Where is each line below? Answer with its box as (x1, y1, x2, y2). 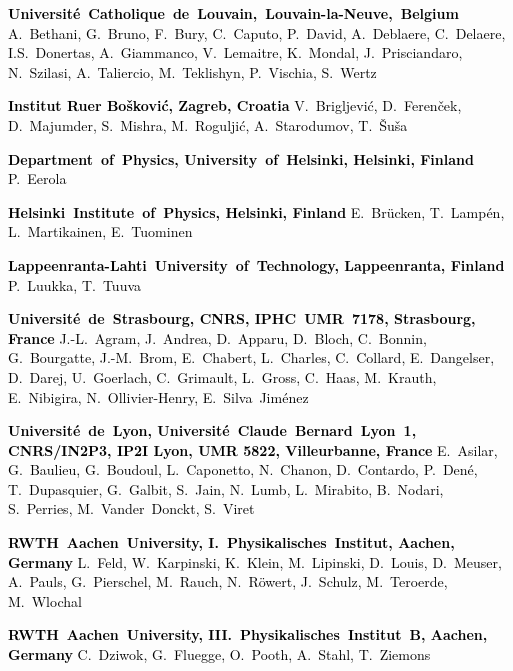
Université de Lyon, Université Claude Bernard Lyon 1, (8, 420, 417, 441)
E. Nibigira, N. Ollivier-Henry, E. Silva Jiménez (8, 386, 309, 407)
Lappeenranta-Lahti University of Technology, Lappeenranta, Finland (8, 254, 505, 275)
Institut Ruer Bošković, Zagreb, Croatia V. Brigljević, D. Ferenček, (8, 95, 462, 116)
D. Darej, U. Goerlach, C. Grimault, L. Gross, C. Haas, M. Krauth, (8, 366, 437, 387)
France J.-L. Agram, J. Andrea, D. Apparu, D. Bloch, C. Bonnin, (8, 327, 427, 348)
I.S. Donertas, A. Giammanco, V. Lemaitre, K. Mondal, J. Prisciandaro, (8, 42, 463, 63)
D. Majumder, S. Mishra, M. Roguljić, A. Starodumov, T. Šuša (8, 114, 408, 135)
